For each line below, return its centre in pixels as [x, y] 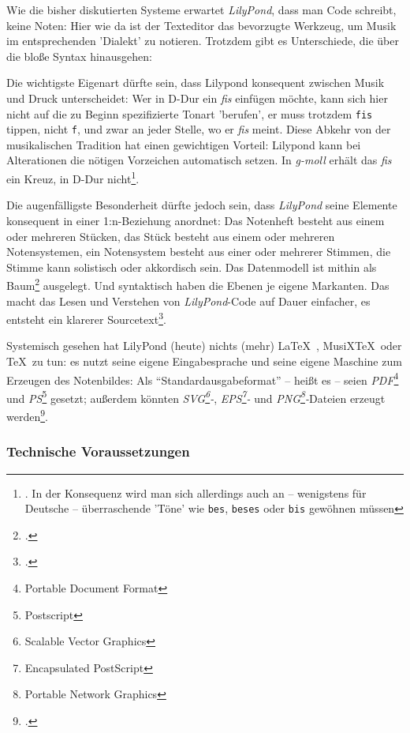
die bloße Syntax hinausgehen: [79, 56]
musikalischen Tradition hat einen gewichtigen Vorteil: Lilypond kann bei [184, 144]
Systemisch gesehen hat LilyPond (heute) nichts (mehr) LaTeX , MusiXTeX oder [204, 346]
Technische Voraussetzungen [98, 451]
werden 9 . [27, 415]
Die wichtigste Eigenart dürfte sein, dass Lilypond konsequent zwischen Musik [196, 83]
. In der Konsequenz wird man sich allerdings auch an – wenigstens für [196, 492]
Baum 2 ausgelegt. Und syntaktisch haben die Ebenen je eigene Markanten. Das [198, 284]
